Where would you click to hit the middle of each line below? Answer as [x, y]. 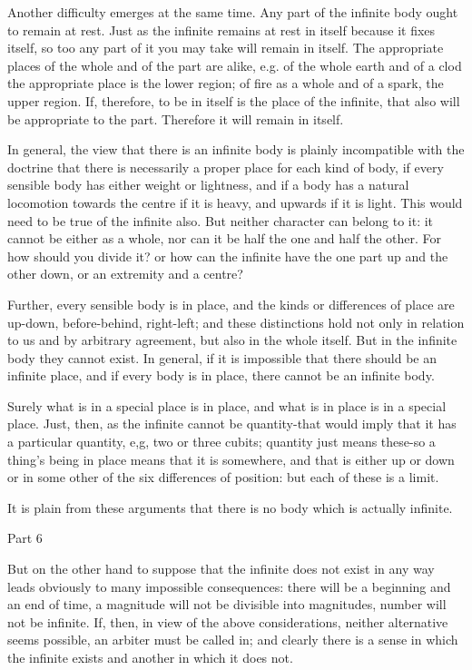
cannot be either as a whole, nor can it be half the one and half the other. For [225, 238]
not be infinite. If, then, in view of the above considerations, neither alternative [228, 621]
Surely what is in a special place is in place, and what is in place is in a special [227, 405]
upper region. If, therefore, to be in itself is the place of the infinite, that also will [234, 100]
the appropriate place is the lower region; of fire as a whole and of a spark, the [226, 83]
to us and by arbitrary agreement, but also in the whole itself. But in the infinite [232, 340]
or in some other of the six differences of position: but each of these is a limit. [223, 477]
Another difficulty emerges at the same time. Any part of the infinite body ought [233, 12]
